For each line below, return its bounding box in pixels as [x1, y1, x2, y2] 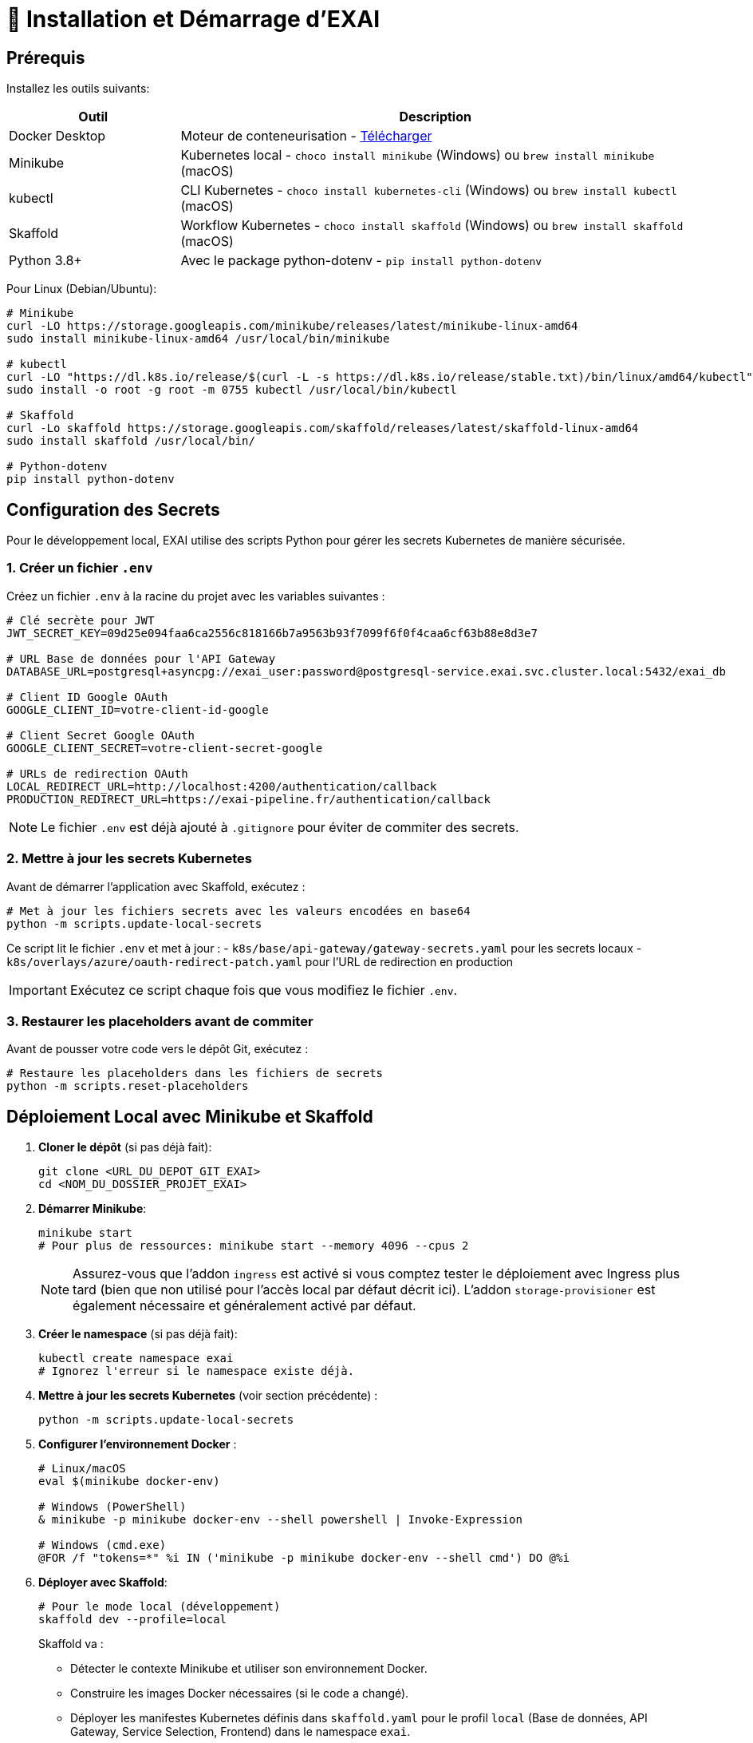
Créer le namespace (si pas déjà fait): [38, 1327, 238, 1341]
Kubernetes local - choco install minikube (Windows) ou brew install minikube [180, 147, 655, 164]
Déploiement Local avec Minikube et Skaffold [6, 1106, 373, 1127]
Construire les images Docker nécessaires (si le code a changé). [70, 1686, 409, 1701]
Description [399, 109, 471, 125]
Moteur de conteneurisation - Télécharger [180, 128, 432, 145]
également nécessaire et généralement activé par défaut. [73, 1297, 416, 1314]
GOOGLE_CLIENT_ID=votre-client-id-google [6, 703, 269, 716]
